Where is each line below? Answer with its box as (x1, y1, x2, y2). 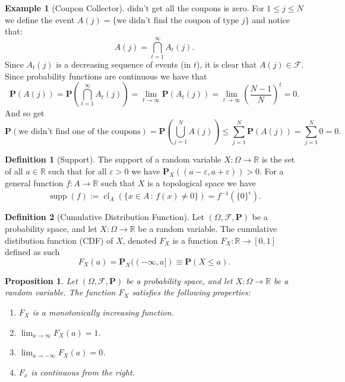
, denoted (122, 234, 157, 246)
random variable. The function (5, 286, 116, 298)
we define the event (5, 13, 75, 26)
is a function (172, 234, 218, 246)
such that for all (48, 164, 107, 177)
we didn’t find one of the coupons (18, 128, 141, 136)
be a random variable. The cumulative (138, 222, 277, 234)
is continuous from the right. (31, 365, 135, 378)
